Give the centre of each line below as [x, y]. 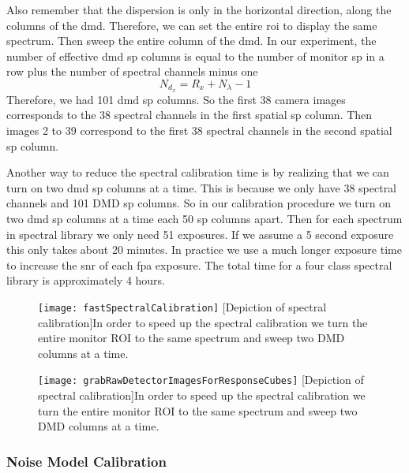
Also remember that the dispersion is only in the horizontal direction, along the [199, 9]
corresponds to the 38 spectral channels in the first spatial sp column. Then [189, 115]
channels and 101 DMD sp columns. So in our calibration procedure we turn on [199, 203]
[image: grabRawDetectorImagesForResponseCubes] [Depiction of [201, 380]
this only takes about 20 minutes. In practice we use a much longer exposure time [204, 250]
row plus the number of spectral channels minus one [132, 71]
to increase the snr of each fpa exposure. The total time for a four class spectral [199, 264]
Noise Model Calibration [86, 461]
